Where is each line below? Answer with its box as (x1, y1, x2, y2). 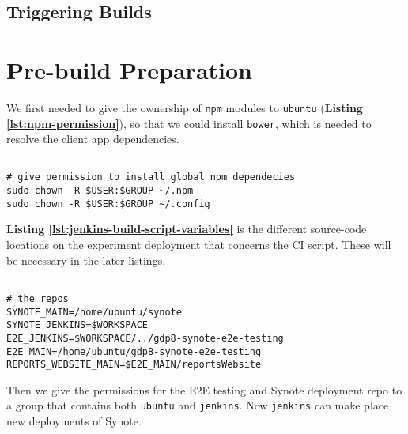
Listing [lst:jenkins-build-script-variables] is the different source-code (6, 221, 367, 237)
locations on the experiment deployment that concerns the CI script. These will (6, 236, 391, 253)
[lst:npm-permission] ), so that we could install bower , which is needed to (6, 115, 372, 131)
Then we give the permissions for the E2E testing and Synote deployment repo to (6, 381, 402, 398)
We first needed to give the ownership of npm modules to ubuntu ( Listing (6, 99, 363, 115)
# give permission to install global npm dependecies (6, 172, 296, 183)
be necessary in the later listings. (6, 251, 166, 268)
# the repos (6, 292, 69, 304)
